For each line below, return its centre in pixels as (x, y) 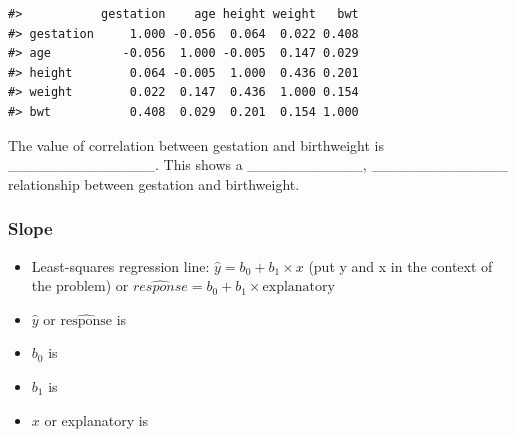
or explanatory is (96, 419)
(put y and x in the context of (400, 265)
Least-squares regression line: (120, 265)
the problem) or (80, 285)
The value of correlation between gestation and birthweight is (196, 144)
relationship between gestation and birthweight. (154, 183)
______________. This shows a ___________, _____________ (258, 164)
